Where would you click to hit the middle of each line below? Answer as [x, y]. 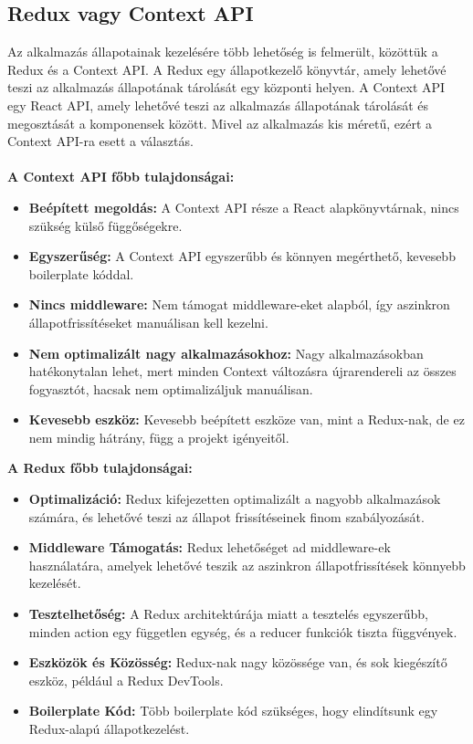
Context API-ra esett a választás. [100, 141]
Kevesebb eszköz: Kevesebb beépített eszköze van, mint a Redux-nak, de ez [247, 419]
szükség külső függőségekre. [105, 225]
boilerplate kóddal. [81, 273]
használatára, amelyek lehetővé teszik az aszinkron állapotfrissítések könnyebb [247, 565]
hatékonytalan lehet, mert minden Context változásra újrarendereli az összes [242, 371]
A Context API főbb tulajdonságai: [121, 177]
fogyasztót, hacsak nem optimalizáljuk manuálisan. [171, 388]
